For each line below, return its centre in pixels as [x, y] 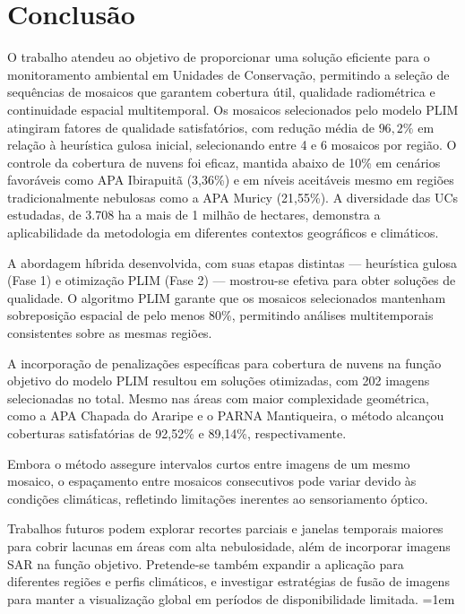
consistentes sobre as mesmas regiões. [110, 333]
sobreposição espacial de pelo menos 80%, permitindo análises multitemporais [220, 315]
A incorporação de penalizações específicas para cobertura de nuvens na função [224, 363]
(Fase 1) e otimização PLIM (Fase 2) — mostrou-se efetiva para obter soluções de [232, 280]
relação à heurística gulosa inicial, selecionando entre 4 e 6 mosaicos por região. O [232, 145]
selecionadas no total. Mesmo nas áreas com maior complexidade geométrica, [218, 398]
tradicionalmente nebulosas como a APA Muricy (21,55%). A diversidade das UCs [233, 197]
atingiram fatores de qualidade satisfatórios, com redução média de [191, 127]
